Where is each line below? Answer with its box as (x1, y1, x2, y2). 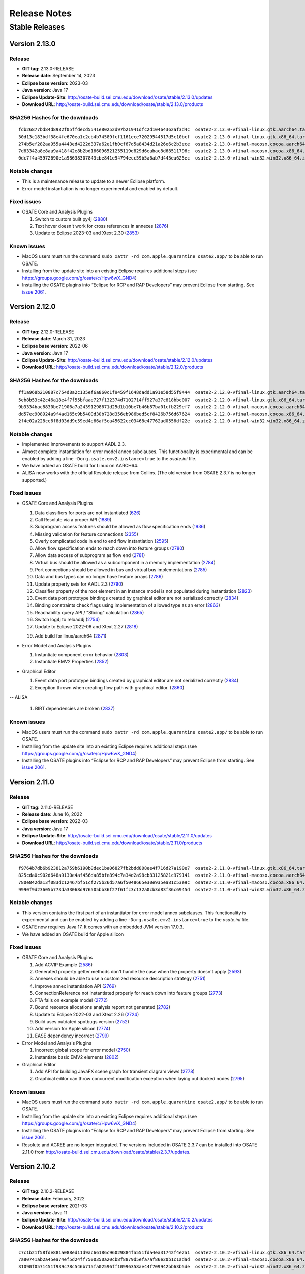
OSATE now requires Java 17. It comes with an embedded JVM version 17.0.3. (22, 924, 184, 930)
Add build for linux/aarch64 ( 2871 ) (35, 633, 107, 639)
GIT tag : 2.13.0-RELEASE (22, 65, 74, 71)
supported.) (22, 477, 47, 483)
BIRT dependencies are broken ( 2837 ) (35, 706, 115, 712)
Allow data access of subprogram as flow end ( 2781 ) (35, 552, 145, 558)
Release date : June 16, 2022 (22, 811, 82, 817)
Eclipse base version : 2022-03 (22, 818, 88, 825)
